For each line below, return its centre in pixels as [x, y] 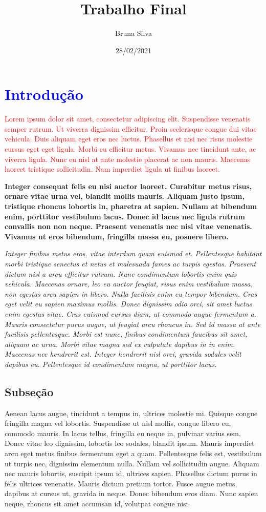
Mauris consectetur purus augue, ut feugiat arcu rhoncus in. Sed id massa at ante [133, 324]
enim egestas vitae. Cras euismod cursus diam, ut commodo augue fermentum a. [130, 313]
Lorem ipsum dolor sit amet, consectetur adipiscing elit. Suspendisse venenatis [128, 119]
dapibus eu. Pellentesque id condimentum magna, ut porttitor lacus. [111, 364]
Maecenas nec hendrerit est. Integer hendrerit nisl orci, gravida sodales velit [123, 354]
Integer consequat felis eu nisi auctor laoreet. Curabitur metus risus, [128, 186]
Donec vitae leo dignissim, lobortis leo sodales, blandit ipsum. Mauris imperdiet [130, 443]
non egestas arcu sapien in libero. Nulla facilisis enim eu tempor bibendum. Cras [131, 293]
